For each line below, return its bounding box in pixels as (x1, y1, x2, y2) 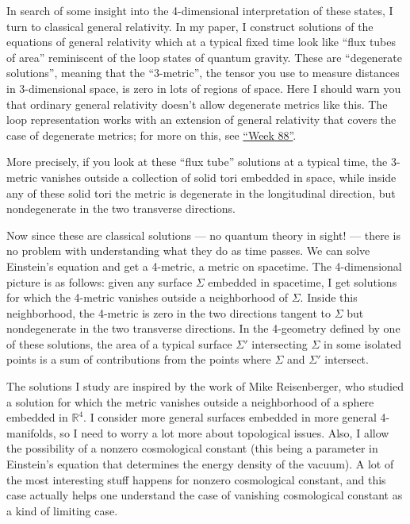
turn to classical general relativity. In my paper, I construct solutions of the (6, 17, 374, 34)
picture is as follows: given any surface (6, 273, 193, 290)
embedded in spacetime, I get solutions (208, 273, 397, 290)
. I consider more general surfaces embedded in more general (83, 409, 377, 426)
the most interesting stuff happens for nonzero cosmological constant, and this (6, 471, 386, 487)
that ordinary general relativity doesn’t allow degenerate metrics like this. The (6, 95, 388, 112)
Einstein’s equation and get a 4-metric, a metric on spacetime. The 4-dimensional (6, 257, 402, 274)
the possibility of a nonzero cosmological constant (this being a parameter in (6, 440, 378, 457)
